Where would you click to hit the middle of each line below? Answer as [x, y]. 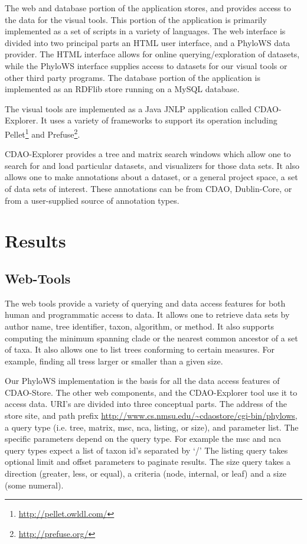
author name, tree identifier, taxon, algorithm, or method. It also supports [139, 326]
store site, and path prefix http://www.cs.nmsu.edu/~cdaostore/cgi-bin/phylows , [151, 416]
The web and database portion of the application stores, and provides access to [148, 8]
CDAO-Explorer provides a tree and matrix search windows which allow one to [148, 154]
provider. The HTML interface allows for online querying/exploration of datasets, [152, 54]
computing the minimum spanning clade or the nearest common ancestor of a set [151, 338]
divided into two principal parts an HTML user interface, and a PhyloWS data [148, 42]
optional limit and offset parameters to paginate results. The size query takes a [148, 462]
